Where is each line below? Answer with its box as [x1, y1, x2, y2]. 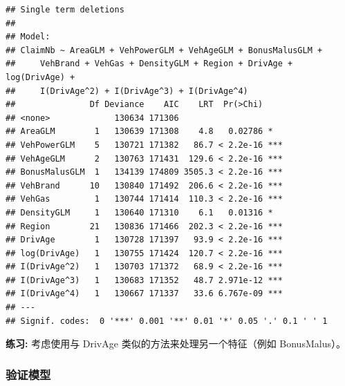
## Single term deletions [6, 5, 124, 15]
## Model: [6, 32, 50, 42]
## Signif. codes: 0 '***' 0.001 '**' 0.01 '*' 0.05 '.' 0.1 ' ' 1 [6, 316, 328, 326]
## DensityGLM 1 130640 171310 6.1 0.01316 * [6, 207, 273, 218]
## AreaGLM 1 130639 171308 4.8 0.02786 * [6, 126, 273, 137]
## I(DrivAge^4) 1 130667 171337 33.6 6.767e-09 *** [6, 289, 283, 299]
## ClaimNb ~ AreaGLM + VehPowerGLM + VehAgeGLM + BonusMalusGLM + [6, 45, 323, 55]
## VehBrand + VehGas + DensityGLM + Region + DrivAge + [6, 59, 293, 69]
